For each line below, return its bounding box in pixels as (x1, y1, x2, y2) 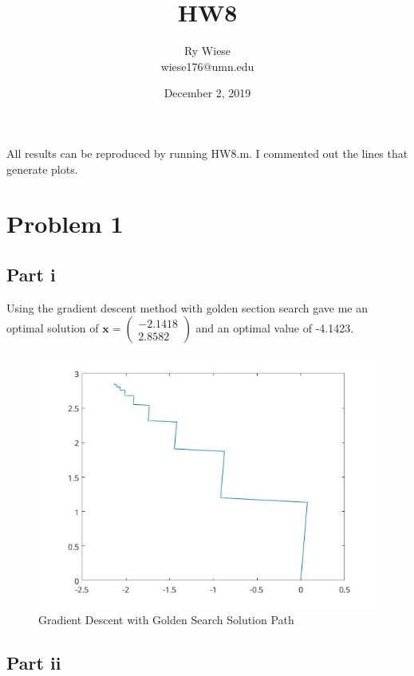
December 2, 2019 (164, 84, 251, 101)
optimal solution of (6, 320, 99, 336)
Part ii (6, 650, 61, 674)
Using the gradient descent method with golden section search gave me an (6, 299, 368, 316)
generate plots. (6, 160, 78, 177)
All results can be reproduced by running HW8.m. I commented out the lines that (6, 144, 408, 161)
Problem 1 (6, 207, 124, 240)
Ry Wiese (183, 42, 231, 59)
